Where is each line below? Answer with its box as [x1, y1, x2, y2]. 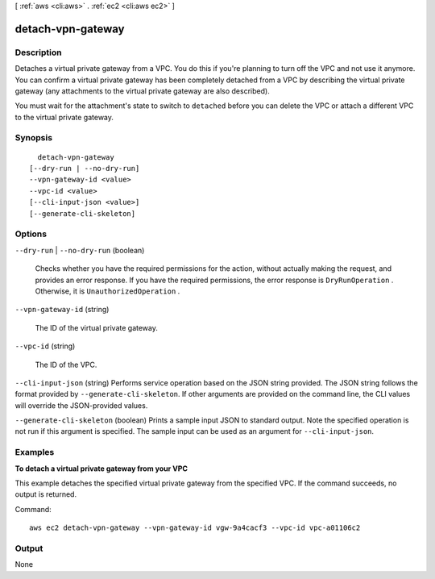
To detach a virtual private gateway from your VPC [14, 464, 188, 473]
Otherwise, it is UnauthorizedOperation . [35, 286, 180, 296]
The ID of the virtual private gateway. [35, 323, 159, 332]
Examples [14, 447, 55, 458]
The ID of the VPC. [35, 360, 97, 369]
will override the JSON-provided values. [14, 400, 148, 410]
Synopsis [14, 132, 52, 144]
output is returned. [14, 489, 77, 499]
